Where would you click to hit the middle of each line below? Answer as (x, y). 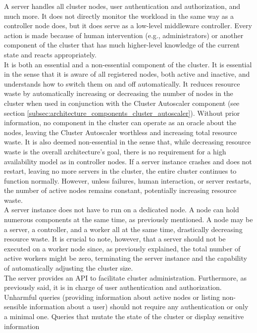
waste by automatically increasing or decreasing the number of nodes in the (119, 93)
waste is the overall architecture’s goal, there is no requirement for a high (115, 151)
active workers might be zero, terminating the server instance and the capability (126, 258)
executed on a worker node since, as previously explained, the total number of (122, 248)
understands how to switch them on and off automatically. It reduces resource (122, 83)
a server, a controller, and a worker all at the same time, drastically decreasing (123, 229)
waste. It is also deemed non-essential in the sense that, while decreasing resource (128, 142)
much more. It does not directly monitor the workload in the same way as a (119, 16)
